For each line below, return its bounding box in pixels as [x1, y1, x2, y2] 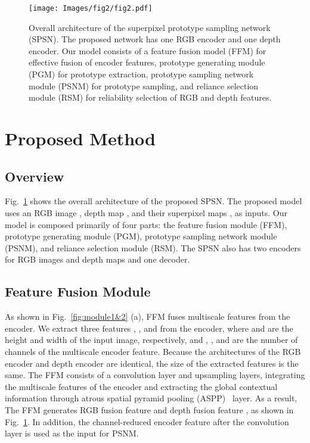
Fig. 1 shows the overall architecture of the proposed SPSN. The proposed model [5, 195, 302, 207]
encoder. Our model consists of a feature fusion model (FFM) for [29, 44, 266, 57]
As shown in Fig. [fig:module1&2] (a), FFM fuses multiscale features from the [5, 310, 290, 323]
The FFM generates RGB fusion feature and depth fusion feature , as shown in [5, 403, 294, 416]
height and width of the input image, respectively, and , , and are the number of [5, 333, 298, 346]
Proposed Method [5, 126, 156, 150]
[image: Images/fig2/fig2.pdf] [29, 4, 153, 13]
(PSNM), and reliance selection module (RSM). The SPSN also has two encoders [5, 241, 301, 254]
